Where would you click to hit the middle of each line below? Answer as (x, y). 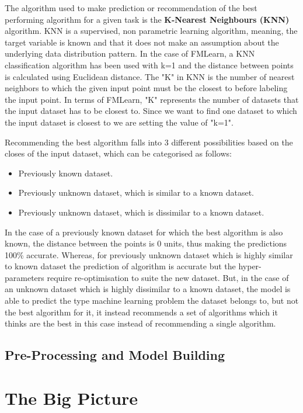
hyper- (250, 266)
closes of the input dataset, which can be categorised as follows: (118, 153)
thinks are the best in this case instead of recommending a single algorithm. (140, 323)
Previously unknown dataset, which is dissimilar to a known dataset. (141, 212)
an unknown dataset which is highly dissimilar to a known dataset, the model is (148, 289)
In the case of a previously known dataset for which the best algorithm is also (144, 232)
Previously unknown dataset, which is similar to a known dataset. (136, 192)
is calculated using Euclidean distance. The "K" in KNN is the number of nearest (150, 76)
